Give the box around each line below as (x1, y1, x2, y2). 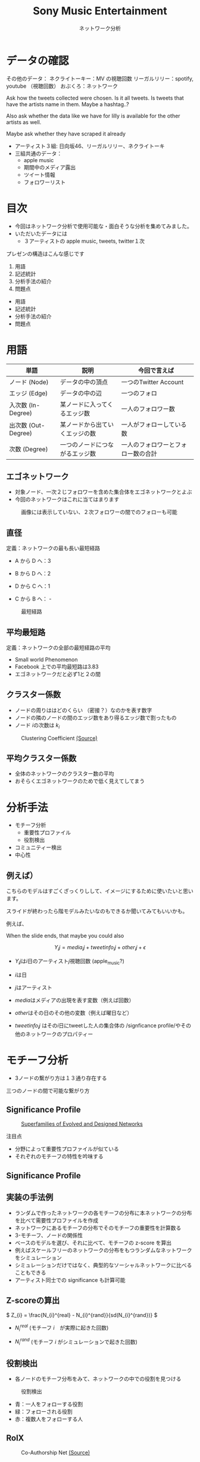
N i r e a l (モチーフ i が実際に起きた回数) (14, 1323, 109, 1333)
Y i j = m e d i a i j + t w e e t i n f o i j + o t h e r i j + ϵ (54, 944, 146, 952)
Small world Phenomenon (14, 656, 79, 663)
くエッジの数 (60, 429, 96, 438)
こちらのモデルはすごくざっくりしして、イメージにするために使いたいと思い (6, 887, 193, 895)
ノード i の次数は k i (14, 721, 60, 730)
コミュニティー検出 (14, 844, 62, 851)
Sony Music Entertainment (32, 4, 168, 18)
